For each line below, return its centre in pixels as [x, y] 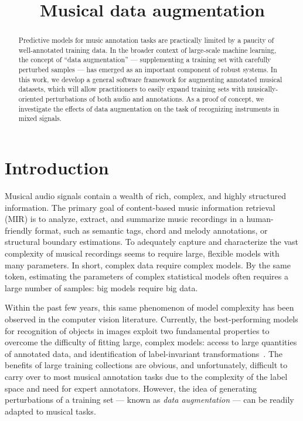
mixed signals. [40, 118]
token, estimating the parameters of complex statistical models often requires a [147, 276]
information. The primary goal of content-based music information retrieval [140, 207]
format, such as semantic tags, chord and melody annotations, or [151, 230]
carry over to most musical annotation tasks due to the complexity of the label [146, 376]
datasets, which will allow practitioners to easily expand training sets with [132, 89]
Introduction [57, 168]
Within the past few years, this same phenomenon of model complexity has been [149, 307]
